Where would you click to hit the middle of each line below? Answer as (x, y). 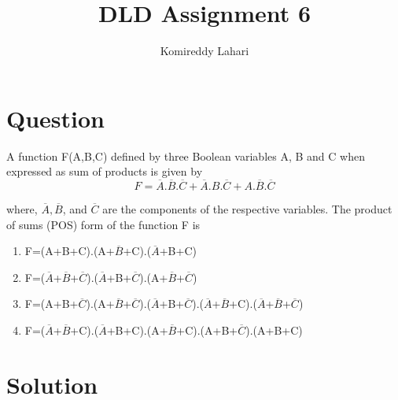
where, (22, 209)
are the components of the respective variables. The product (247, 209)
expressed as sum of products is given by (105, 171)
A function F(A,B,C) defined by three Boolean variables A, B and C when (186, 156)
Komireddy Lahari (205, 51)
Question (55, 118)
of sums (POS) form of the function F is (103, 224)
